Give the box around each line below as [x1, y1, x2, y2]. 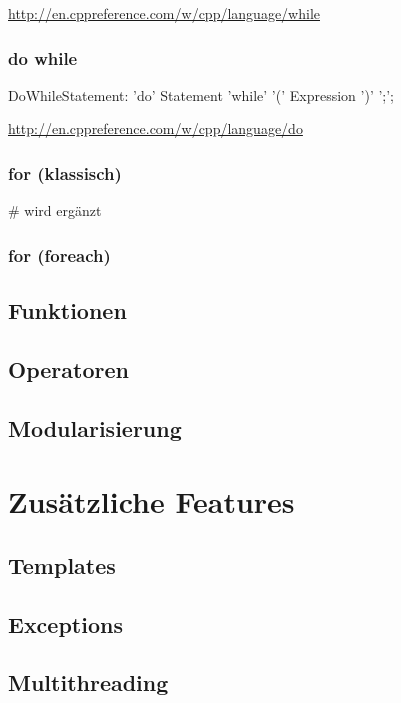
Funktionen [8, 295, 127, 326]
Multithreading [8, 667, 169, 698]
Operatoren [8, 353, 129, 384]
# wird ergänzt [8, 200, 102, 221]
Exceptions [8, 608, 123, 639]
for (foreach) [8, 242, 111, 267]
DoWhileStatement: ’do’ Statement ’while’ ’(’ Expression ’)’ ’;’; [8, 84, 395, 105]
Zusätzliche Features [8, 481, 295, 522]
